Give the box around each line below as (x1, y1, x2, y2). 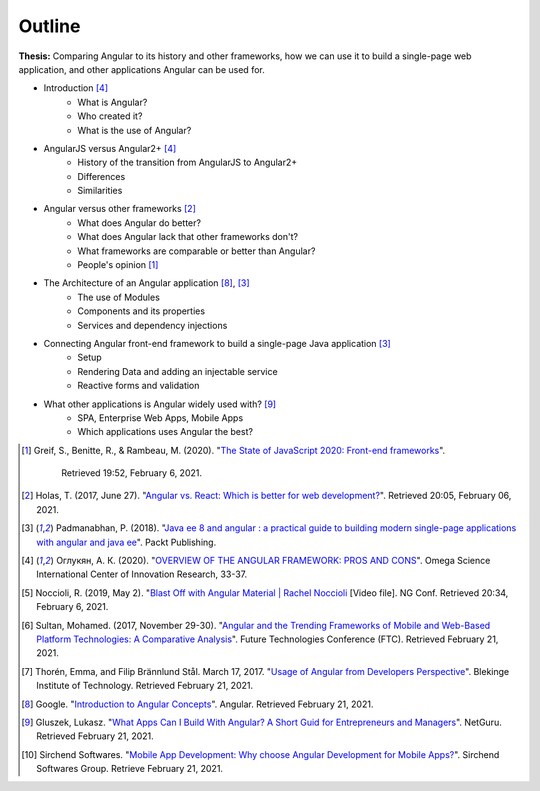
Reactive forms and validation (77, 380, 200, 392)
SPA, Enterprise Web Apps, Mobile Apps (77, 411, 244, 424)
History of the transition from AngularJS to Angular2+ (77, 156, 298, 169)
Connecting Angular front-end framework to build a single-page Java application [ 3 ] (43, 337, 392, 349)
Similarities (77, 185, 123, 197)
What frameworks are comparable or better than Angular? (77, 245, 316, 257)
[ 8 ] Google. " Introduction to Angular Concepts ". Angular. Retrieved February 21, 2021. (21, 698, 374, 710)
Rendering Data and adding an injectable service (77, 365, 279, 377)
